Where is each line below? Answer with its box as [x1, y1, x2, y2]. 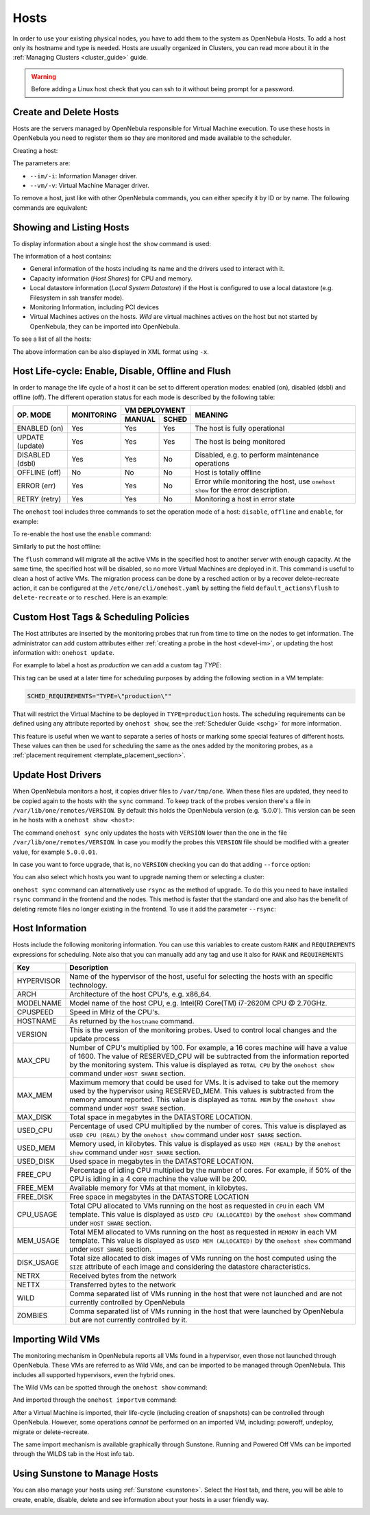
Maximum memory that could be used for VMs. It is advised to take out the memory [69, 1077, 339, 1087]
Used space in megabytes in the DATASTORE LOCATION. [69, 1156, 254, 1166]
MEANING [195, 410, 229, 420]
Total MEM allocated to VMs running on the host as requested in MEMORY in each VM [69, 1228, 337, 1237]
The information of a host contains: [12, 252, 112, 261]
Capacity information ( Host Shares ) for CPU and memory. [29, 274, 193, 283]
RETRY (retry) [16, 494, 62, 504]
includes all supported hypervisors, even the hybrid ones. [12, 1370, 175, 1379]
